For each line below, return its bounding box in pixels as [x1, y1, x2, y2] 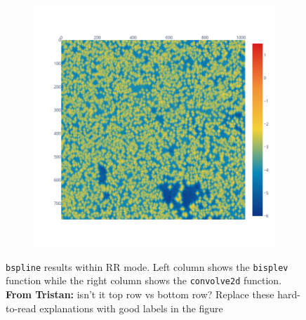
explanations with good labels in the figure [39, 300, 223, 315]
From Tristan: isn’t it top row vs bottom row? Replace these [6, 286, 274, 301]
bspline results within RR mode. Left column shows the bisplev [6, 259, 288, 274]
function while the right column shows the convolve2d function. [6, 273, 282, 288]
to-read [6, 300, 36, 315]
